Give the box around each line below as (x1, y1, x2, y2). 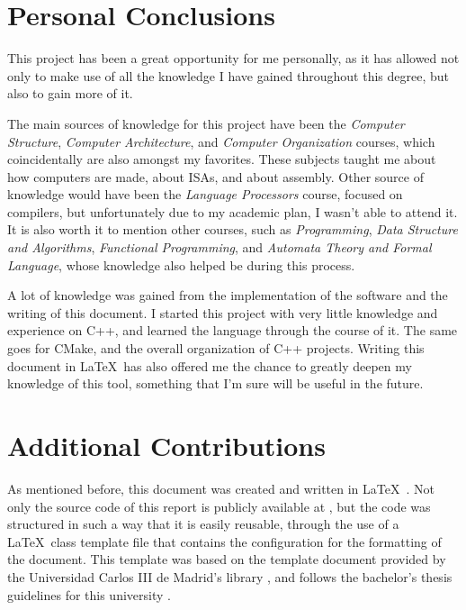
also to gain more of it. (7, 84, 133, 103)
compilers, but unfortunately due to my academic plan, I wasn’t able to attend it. (7, 202, 458, 221)
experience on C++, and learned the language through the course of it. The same (7, 321, 458, 340)
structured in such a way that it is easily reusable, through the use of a (7, 514, 399, 533)
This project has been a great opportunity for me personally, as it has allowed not (7, 49, 460, 68)
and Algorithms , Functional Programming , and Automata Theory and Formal (7, 238, 432, 257)
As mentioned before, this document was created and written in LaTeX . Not (7, 478, 435, 497)
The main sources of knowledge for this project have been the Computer (7, 114, 405, 132)
